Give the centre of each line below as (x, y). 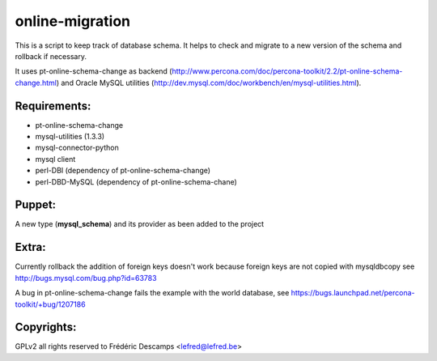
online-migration (73, 21)
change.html (36, 83)
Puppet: (36, 205)
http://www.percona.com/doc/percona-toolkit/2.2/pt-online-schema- (287, 71)
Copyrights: (46, 327)
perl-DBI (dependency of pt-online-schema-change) (123, 171)
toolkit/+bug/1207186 (50, 304)
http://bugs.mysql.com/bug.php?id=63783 (86, 278)
